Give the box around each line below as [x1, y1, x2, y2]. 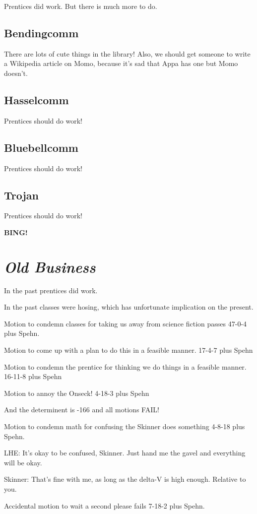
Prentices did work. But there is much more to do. [4, 1, 157, 11]
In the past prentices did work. [4, 285, 98, 295]
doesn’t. [4, 67, 28, 78]
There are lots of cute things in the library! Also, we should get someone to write [4, 48, 251, 59]
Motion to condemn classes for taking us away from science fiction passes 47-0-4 [4, 318, 247, 328]
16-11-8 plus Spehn [4, 371, 62, 382]
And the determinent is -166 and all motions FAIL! [4, 404, 159, 415]
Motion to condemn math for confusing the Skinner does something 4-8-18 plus [4, 421, 245, 432]
